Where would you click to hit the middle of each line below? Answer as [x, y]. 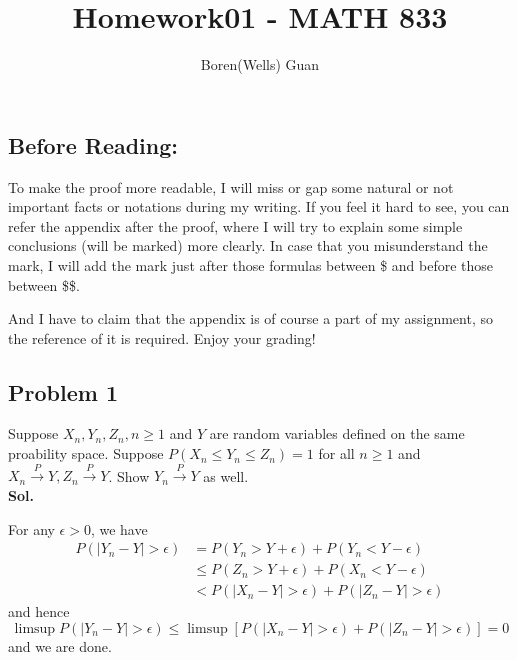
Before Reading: [93, 144]
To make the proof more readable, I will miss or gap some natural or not [231, 186]
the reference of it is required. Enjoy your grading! [162, 337]
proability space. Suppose [86, 453]
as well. [226, 475]
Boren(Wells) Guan [260, 64]
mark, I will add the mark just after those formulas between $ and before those [251, 264]
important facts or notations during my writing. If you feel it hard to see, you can [259, 206]
